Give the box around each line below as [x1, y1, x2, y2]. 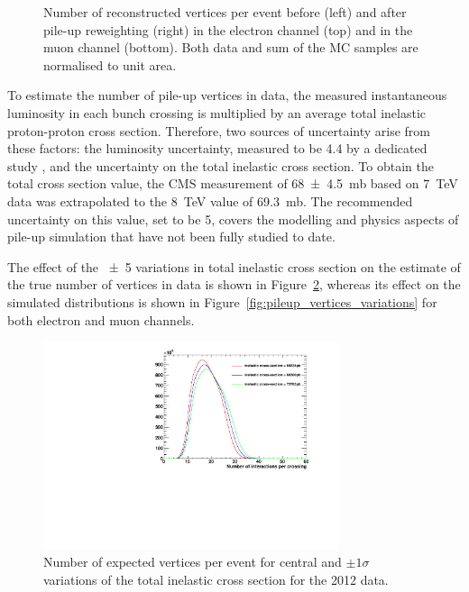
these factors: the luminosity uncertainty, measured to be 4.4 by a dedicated [7, 139, 428, 158]
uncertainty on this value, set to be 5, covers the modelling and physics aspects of [7, 209, 459, 228]
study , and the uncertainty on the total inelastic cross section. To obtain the [7, 156, 434, 175]
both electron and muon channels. [7, 310, 195, 329]
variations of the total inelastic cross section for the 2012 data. [43, 570, 389, 588]
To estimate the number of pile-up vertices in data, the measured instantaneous [7, 86, 447, 105]
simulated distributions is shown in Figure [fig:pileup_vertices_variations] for [7, 292, 437, 311]
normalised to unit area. [43, 55, 177, 74]
